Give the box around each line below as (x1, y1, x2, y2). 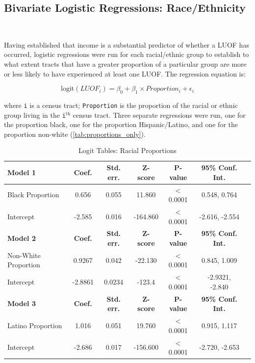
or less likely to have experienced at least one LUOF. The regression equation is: (4, 68, 246, 78)
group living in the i (4, 109, 66, 120)
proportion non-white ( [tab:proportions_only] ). (4, 129, 146, 139)
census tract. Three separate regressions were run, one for (73, 109, 246, 120)
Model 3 (7, 298, 36, 309)
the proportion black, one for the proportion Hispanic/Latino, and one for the (4, 119, 238, 130)
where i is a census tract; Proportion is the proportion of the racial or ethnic (4, 100, 238, 110)
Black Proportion (7, 189, 59, 200)
